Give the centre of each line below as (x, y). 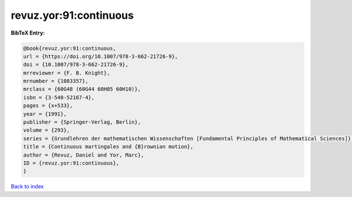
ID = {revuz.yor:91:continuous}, (71, 163)
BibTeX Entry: (28, 33)
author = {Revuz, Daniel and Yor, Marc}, (84, 155)
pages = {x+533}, (48, 106)
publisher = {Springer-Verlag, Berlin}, (82, 122)
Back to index (27, 186)
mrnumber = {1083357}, (56, 81)
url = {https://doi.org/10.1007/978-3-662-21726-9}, (101, 56)
